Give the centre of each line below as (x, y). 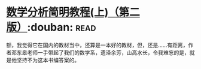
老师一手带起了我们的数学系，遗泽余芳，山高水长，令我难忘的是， (108, 52)
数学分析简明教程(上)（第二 (73, 12)
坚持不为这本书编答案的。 (48, 60)
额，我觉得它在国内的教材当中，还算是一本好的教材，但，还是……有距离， (97, 45)
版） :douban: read (51, 27)
